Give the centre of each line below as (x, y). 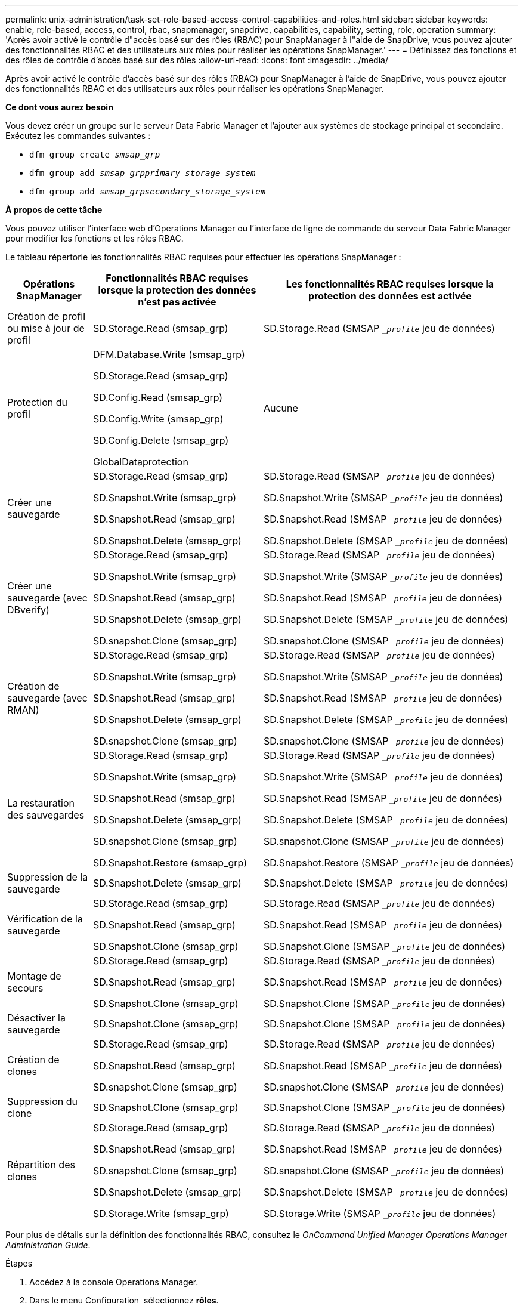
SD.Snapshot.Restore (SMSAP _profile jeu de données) (389, 863)
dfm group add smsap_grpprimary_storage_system (143, 173)
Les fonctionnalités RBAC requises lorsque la (390, 284)
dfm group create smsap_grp (95, 155)
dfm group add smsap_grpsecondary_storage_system (148, 192)
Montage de (34, 976)
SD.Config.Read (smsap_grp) (158, 397)
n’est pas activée (177, 302)
